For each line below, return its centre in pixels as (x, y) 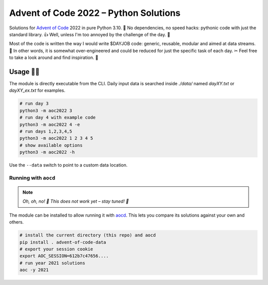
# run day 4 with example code (58, 117)
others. (17, 222)
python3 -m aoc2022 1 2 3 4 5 (56, 138)
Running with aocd (32, 177)
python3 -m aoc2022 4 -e (50, 124)
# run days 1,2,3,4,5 (46, 131)
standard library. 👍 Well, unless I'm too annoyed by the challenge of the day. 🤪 (90, 34)
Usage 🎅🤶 (24, 72)
